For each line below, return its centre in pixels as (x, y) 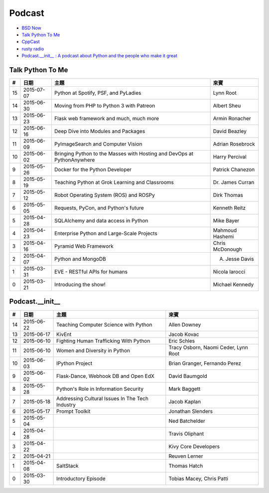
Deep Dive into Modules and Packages (100, 131)
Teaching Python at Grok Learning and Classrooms (114, 182)
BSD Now (32, 28)
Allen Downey (185, 325)
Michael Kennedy (233, 285)
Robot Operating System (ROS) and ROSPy (105, 195)
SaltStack (68, 466)
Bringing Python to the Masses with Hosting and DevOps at (124, 154)
